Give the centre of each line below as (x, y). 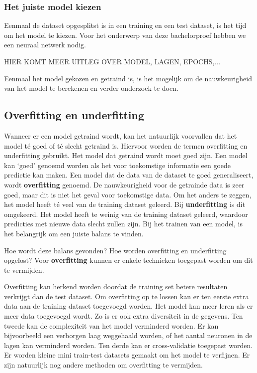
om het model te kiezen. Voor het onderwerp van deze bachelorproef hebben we (125, 35)
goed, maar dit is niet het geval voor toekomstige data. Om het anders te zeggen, (128, 194)
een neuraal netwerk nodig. (45, 45)
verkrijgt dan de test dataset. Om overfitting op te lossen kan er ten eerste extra (127, 296)
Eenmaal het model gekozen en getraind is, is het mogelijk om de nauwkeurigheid (128, 78)
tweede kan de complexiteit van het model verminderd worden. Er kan (111, 325)
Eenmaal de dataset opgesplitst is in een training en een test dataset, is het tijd (125, 25)
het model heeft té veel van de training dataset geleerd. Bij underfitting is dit (125, 204)
